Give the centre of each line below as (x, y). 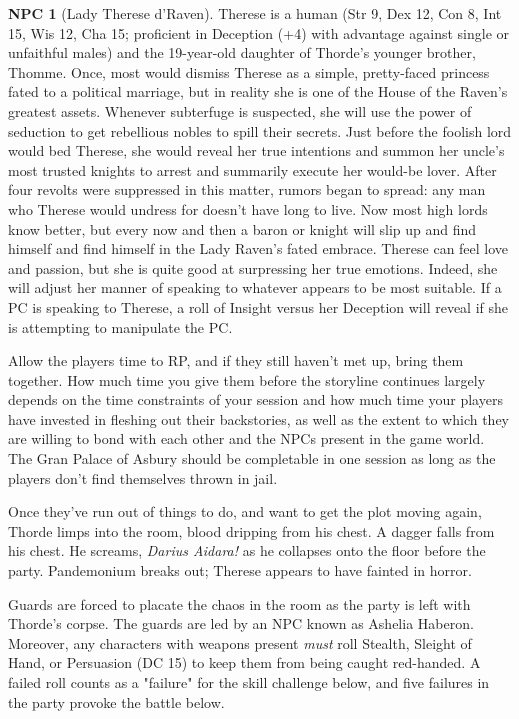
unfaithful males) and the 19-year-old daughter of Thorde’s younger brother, (242, 52)
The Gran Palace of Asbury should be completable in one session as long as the (252, 458)
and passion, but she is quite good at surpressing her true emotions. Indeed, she (253, 267)
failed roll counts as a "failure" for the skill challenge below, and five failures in (249, 682)
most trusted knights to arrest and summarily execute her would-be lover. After (252, 169)
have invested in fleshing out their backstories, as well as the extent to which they (258, 418)
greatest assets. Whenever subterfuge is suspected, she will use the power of (240, 110)
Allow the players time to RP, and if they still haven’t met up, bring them (236, 360)
